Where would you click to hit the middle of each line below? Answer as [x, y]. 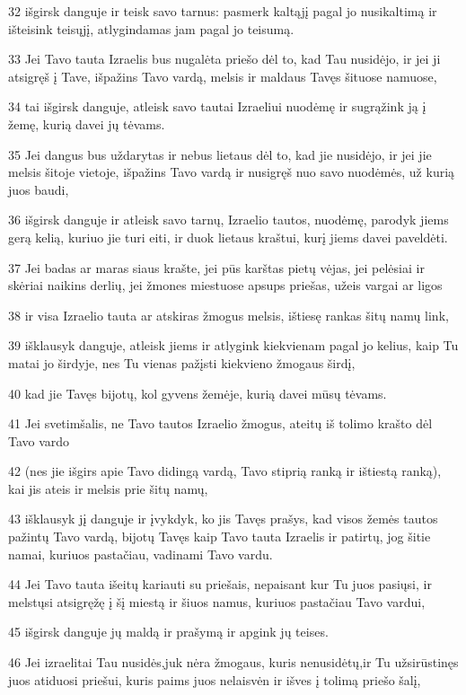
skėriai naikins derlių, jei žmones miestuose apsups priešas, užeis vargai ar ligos [225, 285]
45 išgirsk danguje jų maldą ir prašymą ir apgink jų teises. [168, 632]
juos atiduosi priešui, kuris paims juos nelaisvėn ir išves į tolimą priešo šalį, [215, 679]
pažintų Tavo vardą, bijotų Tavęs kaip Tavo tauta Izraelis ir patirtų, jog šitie [220, 537]
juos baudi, [39, 189]
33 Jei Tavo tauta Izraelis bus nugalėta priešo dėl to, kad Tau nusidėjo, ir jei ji [224, 59]
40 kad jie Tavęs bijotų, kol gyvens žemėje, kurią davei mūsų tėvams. [198, 393]
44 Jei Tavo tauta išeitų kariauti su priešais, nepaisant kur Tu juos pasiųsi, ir [220, 584]
